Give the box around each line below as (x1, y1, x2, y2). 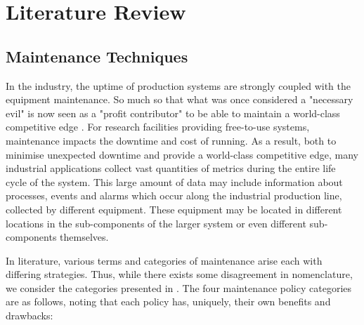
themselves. (60, 230, 109, 244)
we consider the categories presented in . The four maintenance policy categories (6, 280, 352, 295)
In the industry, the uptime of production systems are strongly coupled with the (6, 78, 351, 93)
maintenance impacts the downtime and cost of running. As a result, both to (6, 133, 337, 147)
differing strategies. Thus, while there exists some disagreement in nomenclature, (6, 267, 353, 281)
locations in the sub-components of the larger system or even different (6, 215, 306, 230)
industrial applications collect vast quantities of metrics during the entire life (6, 161, 336, 175)
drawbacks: (6, 308, 53, 323)
